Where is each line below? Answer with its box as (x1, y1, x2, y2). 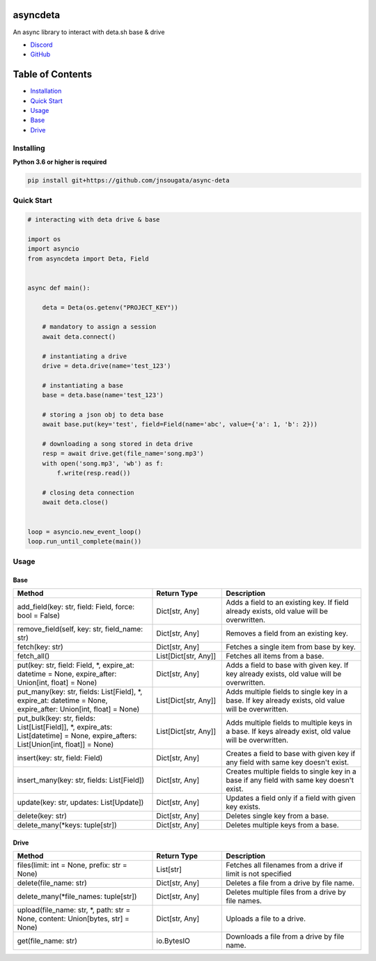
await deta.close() (42, 498, 109, 507)
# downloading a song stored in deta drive (42, 440, 193, 448)
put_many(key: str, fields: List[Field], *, (17, 687, 143, 697)
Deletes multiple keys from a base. (226, 820, 339, 830)
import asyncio (27, 245, 79, 253)
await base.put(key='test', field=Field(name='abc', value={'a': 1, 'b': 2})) (42, 420, 318, 429)
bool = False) (17, 610, 61, 620)
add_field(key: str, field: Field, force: (17, 602, 135, 612)
